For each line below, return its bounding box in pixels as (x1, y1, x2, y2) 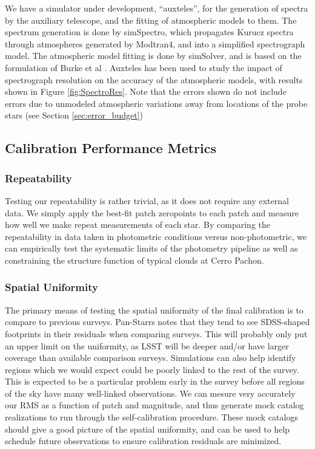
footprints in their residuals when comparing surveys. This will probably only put (5, 327, 308, 340)
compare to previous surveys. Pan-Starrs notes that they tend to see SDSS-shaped (5, 315, 310, 328)
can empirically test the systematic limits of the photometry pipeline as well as (5, 242, 298, 255)
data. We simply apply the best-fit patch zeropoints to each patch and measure (5, 206, 299, 219)
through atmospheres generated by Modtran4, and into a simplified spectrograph (5, 37, 305, 50)
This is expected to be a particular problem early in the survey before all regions (5, 375, 305, 388)
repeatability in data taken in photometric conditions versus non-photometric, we (5, 230, 307, 242)
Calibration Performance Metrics (5, 139, 216, 157)
